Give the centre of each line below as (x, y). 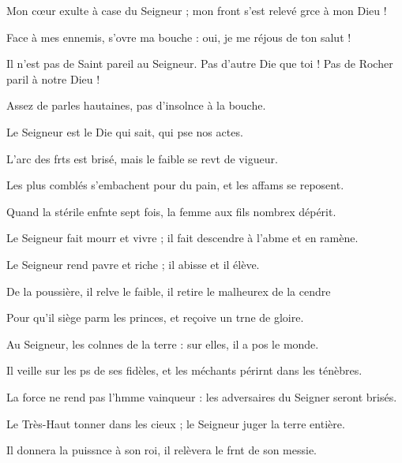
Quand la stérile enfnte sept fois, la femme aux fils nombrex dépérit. (171, 211)
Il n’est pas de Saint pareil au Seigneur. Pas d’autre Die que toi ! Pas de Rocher (200, 63)
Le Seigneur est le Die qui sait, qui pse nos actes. (125, 131)
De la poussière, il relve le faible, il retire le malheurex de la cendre (169, 291)
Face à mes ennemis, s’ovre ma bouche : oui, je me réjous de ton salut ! (179, 37)
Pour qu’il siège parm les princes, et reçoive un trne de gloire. (155, 317)
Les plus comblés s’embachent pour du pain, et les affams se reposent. (175, 185)
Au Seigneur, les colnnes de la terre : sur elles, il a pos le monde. (163, 344)
